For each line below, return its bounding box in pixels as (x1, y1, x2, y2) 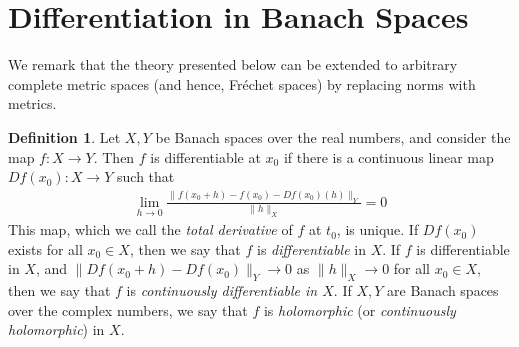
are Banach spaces (387, 280, 499, 301)
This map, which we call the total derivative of (8, 219, 293, 240)
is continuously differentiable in (126, 280, 318, 301)
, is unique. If (336, 219, 419, 240)
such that (117, 166, 175, 187)
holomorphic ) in (8, 319, 105, 340)
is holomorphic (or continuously (263, 299, 456, 320)
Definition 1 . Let (8, 126, 121, 147)
